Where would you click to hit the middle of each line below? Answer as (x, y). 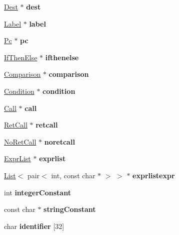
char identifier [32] (34, 226)
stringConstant (70, 209)
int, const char (73, 175)
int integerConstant (37, 192)
